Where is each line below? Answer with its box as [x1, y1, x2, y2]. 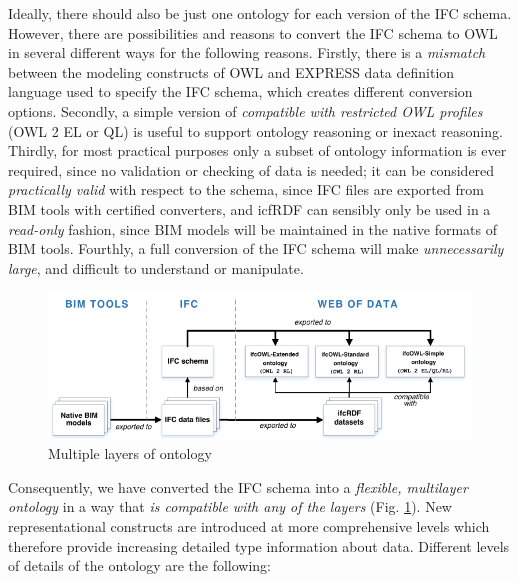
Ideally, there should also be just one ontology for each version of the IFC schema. [8, 3, 512, 23]
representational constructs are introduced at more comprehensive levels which [8, 516, 490, 536]
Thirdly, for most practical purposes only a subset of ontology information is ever [8, 140, 507, 161]
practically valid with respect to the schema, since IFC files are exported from [8, 179, 484, 200]
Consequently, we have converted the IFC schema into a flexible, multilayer [8, 476, 468, 497]
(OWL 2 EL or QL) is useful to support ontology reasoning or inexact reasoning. [8, 120, 503, 141]
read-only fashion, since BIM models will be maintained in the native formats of [8, 218, 498, 239]
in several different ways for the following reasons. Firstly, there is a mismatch [8, 42, 486, 63]
